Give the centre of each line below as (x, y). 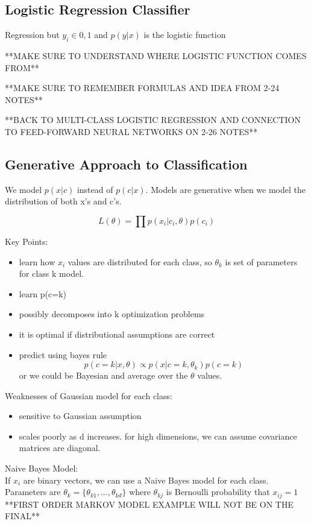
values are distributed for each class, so (140, 261)
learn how (37, 261)
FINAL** (22, 516)
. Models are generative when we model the (225, 189)
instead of (95, 189)
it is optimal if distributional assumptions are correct (117, 334)
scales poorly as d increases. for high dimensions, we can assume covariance (158, 436)
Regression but (32, 35)
